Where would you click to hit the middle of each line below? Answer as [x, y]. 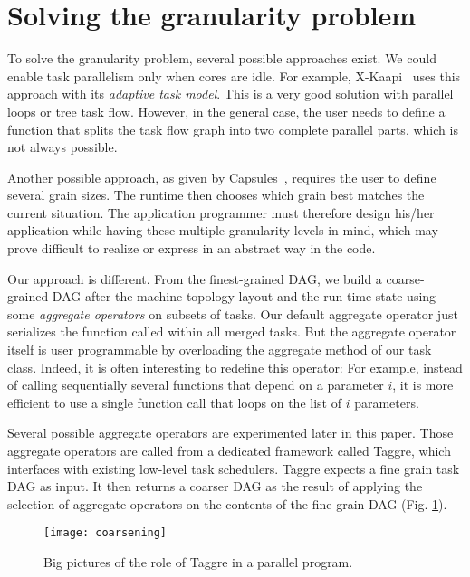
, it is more [423, 385]
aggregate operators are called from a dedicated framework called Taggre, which [229, 450]
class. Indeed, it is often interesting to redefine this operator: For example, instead [235, 367]
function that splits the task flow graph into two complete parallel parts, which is [233, 129]
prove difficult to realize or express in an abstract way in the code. [192, 248]
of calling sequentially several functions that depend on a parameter [196, 385]
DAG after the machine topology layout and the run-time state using [244, 296]
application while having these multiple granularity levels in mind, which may [223, 230]
